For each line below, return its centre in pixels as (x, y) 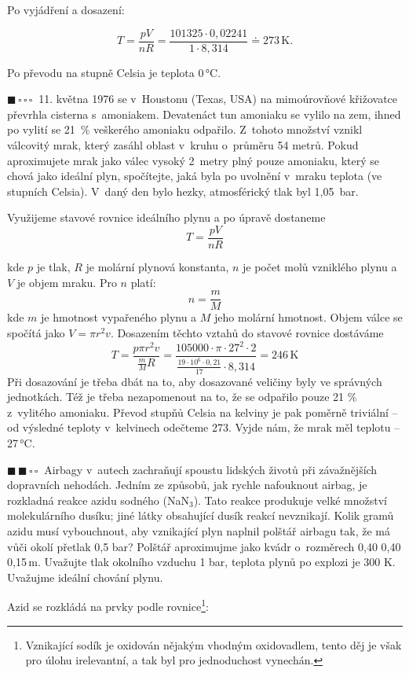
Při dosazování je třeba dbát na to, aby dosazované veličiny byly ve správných (195, 381)
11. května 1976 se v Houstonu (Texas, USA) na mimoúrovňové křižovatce (218, 99)
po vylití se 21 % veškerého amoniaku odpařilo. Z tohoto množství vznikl (185, 129)
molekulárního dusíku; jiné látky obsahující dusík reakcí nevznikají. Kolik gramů (201, 515)
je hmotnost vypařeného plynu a (119, 317)
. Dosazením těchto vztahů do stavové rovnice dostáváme (247, 332)
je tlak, (53, 267)
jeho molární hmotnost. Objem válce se (309, 317)
